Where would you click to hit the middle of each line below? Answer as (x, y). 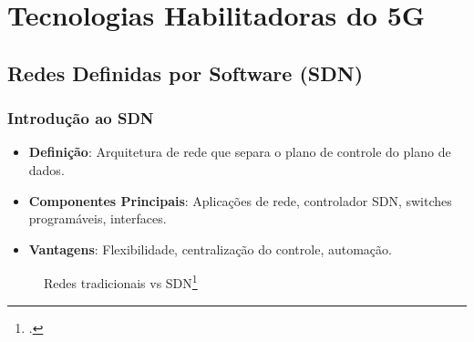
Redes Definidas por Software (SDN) (185, 73)
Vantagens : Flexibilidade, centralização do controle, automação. (210, 249)
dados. (46, 169)
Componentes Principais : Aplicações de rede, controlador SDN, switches (240, 200)
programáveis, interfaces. (98, 218)
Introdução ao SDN (81, 118)
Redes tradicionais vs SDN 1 (121, 281)
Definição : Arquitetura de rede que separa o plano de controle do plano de (240, 152)
